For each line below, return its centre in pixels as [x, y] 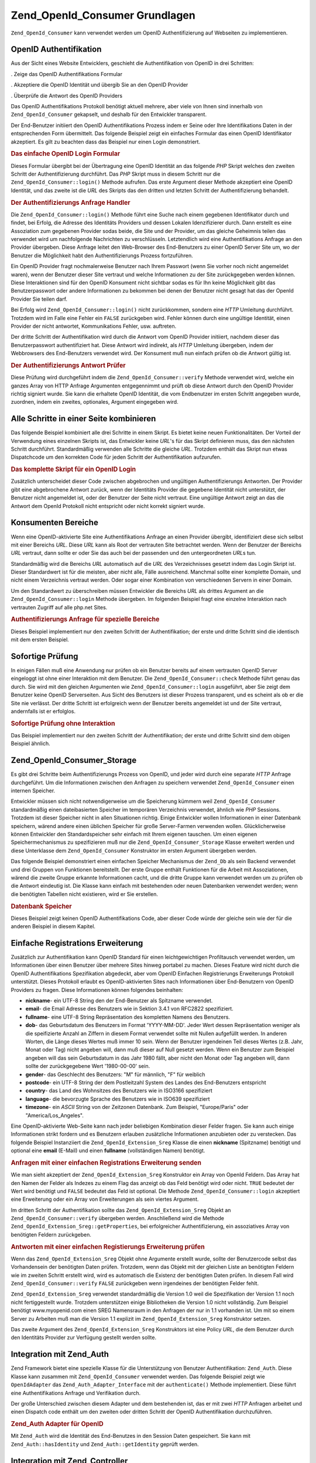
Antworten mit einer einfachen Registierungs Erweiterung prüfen [108, 1246]
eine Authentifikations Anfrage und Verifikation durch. [75, 1393]
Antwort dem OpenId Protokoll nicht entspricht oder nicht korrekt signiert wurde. [108, 506]
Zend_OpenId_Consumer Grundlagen [103, 15]
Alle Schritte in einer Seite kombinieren [83, 419]
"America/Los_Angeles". [55, 1115]
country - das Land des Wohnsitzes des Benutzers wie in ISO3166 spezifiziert [119, 1091]
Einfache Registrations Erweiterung [77, 943]
